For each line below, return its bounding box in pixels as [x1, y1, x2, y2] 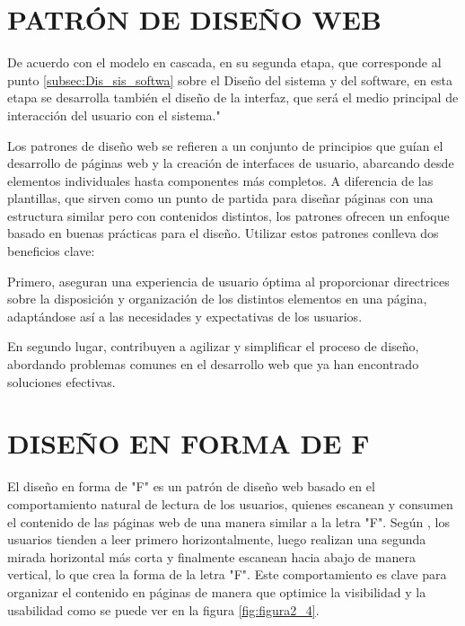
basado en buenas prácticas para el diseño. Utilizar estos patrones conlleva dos [7, 224, 439, 242]
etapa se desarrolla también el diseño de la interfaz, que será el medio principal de [7, 88, 459, 107]
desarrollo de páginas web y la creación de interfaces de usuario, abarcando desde [7, 154, 454, 172]
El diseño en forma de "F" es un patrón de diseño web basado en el [7, 477, 375, 496]
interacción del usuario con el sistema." [7, 105, 221, 124]
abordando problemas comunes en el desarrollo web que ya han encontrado [7, 355, 419, 374]
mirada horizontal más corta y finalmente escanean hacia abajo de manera [7, 547, 416, 566]
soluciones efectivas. [7, 372, 116, 391]
